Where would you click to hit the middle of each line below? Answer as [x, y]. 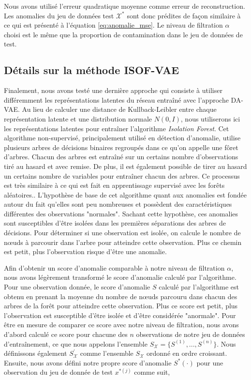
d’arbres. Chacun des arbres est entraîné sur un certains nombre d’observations [121, 157]
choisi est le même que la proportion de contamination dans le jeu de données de [123, 34]
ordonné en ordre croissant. [187, 353]
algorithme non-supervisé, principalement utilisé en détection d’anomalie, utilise [122, 138]
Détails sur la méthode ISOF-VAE [92, 70]
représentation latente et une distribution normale [78, 118]
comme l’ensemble [107, 353]
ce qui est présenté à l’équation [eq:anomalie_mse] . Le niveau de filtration [113, 25]
